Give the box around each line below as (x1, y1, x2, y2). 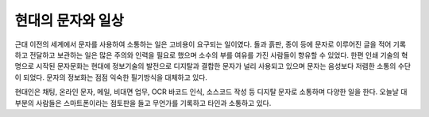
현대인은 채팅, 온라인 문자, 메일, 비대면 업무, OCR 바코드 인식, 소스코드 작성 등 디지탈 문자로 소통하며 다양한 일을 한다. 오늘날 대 (14, 87, 408, 96)
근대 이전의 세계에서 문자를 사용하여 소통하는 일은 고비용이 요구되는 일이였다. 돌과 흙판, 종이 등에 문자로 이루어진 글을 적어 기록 (14, 40, 407, 49)
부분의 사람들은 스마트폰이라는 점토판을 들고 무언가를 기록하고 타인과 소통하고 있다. (14, 98, 272, 108)
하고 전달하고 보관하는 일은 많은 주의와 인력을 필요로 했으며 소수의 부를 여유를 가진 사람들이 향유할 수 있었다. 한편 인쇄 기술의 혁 (14, 50, 408, 59)
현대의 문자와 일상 (14, 12, 125, 29)
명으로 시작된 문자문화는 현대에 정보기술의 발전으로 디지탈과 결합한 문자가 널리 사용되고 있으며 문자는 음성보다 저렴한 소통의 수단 (14, 62, 412, 71)
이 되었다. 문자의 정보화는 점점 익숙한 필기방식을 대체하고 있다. (14, 72, 208, 82)
